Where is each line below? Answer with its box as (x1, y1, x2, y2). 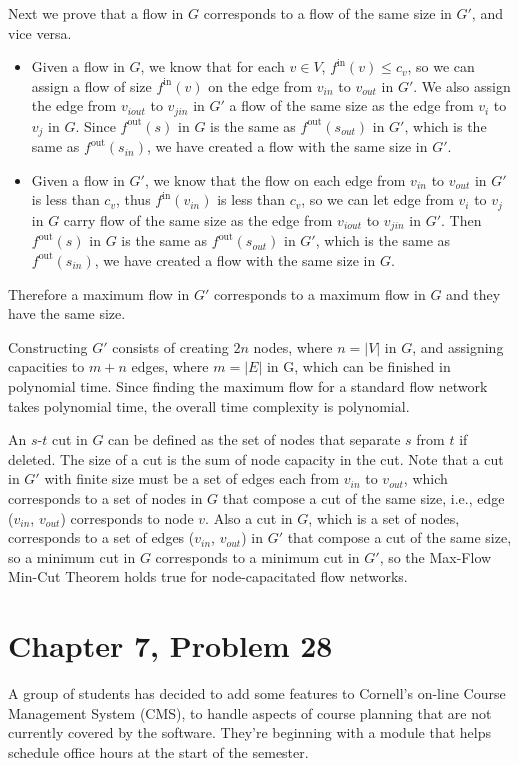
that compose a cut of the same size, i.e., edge (222, 487, 505, 508)
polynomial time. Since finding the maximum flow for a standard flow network (8, 375, 488, 396)
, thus (115, 189, 151, 210)
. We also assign (413, 75, 511, 96)
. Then (441, 209, 482, 230)
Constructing (8, 336, 88, 357)
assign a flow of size (31, 75, 152, 96)
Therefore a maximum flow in (8, 283, 190, 304)
